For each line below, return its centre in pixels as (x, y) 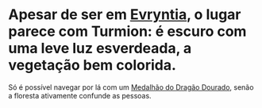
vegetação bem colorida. (92, 66)
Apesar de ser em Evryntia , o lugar (125, 15)
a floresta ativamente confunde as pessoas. (80, 95)
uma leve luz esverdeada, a (100, 48)
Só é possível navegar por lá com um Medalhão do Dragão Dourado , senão (131, 87)
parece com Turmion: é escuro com (127, 31)
